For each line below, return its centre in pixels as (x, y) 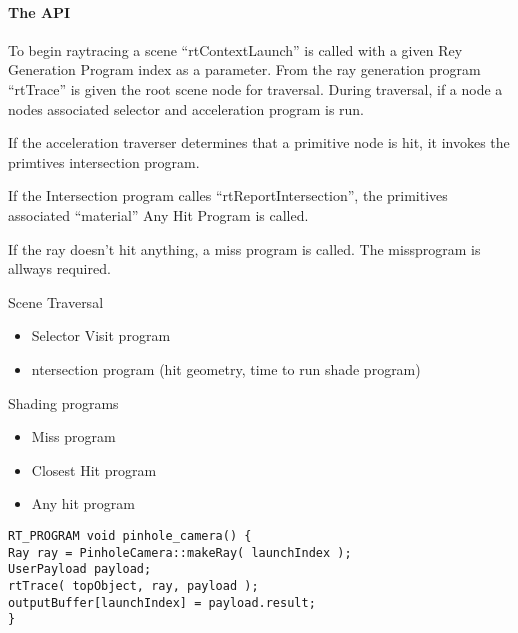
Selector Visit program (101, 335)
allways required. (59, 268)
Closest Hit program (94, 469)
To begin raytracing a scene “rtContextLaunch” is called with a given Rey (235, 49)
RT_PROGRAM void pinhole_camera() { (130, 535)
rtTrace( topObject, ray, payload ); (133, 585)
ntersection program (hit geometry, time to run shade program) (226, 368)
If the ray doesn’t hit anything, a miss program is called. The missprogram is (244, 248)
